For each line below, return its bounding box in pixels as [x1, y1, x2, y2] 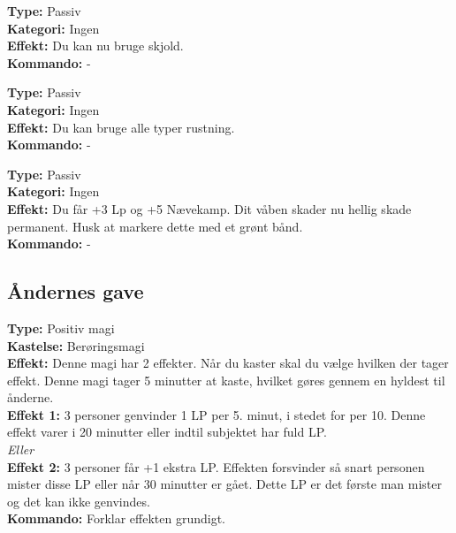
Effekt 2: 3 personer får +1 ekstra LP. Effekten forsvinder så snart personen [7, 457, 425, 476]
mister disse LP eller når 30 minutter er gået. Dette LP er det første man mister [7, 475, 442, 493]
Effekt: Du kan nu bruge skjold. [7, 36, 184, 55]
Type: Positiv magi [7, 318, 115, 337]
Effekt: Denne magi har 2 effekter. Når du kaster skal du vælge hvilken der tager [7, 354, 449, 372]
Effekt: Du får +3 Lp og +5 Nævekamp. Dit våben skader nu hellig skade [7, 199, 412, 217]
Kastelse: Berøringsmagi [7, 336, 145, 354]
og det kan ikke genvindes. [7, 491, 150, 510]
